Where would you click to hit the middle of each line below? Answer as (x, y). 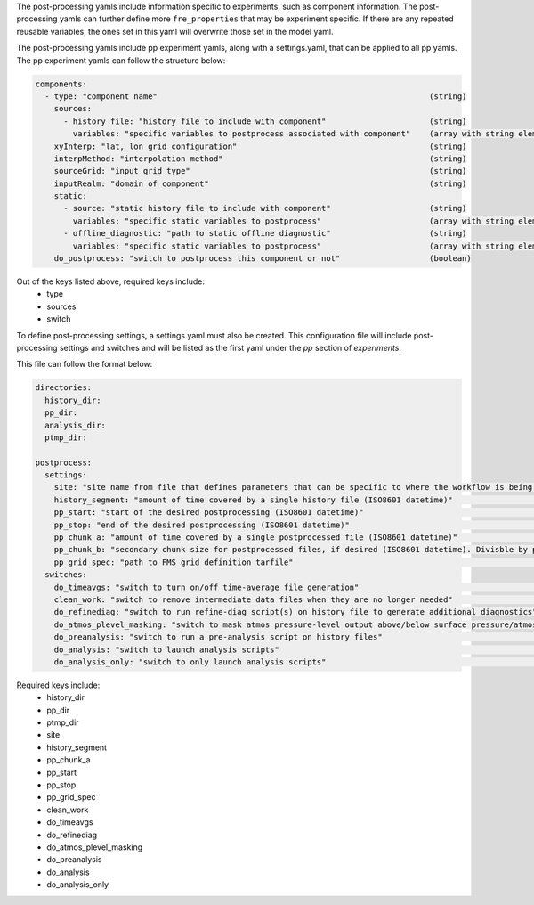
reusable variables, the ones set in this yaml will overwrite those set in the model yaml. (175, 31)
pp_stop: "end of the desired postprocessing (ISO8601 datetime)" (202, 525)
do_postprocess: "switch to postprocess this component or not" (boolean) (263, 259)
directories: (64, 388)
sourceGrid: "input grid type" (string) (260, 171)
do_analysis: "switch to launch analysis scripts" (166, 649)
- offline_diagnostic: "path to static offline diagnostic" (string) (265, 233)
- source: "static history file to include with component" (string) (265, 208)
